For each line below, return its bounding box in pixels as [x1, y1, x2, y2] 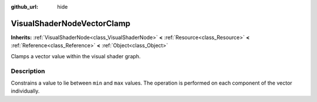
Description [11, 67, 45, 75]
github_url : [11, 3, 38, 10]
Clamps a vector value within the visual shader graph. [11, 52, 141, 59]
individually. [11, 87, 40, 94]
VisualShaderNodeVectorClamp [11, 18, 131, 29]
